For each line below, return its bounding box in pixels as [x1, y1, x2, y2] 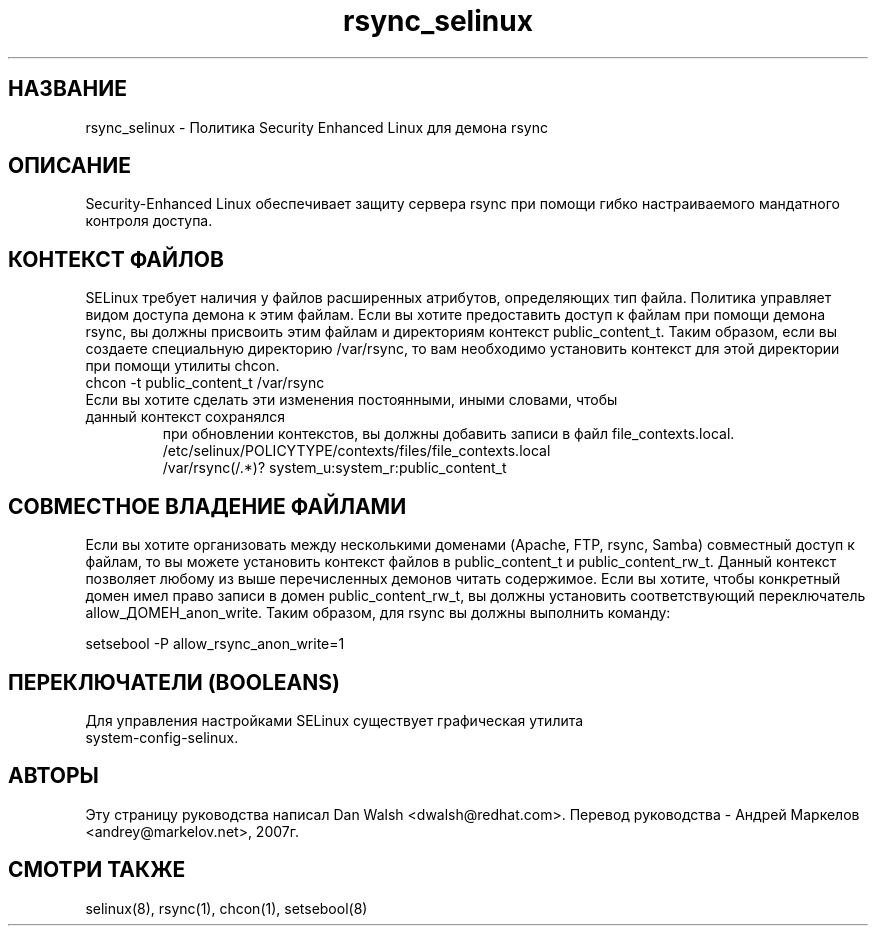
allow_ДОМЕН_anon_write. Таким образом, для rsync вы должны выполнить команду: [85, 604, 671, 622]
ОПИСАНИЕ [8, 153, 131, 179]
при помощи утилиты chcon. [85, 357, 280, 375]
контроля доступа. [85, 212, 213, 230]
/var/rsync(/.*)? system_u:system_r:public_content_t [162, 459, 507, 477]
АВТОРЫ [8, 763, 99, 789]
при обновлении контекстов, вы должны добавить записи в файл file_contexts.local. [162, 425, 735, 443]
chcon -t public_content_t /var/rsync [85, 374, 325, 392]
